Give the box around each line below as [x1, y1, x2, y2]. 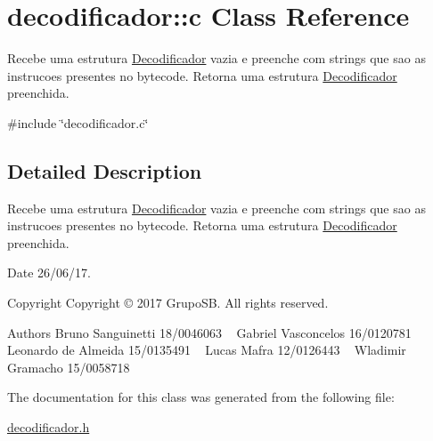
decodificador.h [7, 418, 90, 437]
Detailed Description [7, 156, 202, 184]
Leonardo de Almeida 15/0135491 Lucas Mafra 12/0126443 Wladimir [7, 341, 406, 359]
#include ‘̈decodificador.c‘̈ [7, 113, 149, 132]
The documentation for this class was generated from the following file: [7, 388, 395, 406]
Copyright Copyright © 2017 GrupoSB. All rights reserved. [7, 293, 329, 312]
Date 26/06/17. [7, 263, 91, 282]
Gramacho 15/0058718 [7, 357, 130, 376]
